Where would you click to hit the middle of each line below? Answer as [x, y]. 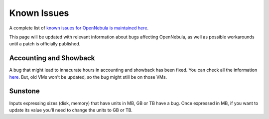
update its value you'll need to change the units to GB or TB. [71, 110]
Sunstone [24, 91]
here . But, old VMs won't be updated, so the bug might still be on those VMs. [88, 77]
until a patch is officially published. [45, 44]
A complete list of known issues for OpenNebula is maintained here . [79, 28]
